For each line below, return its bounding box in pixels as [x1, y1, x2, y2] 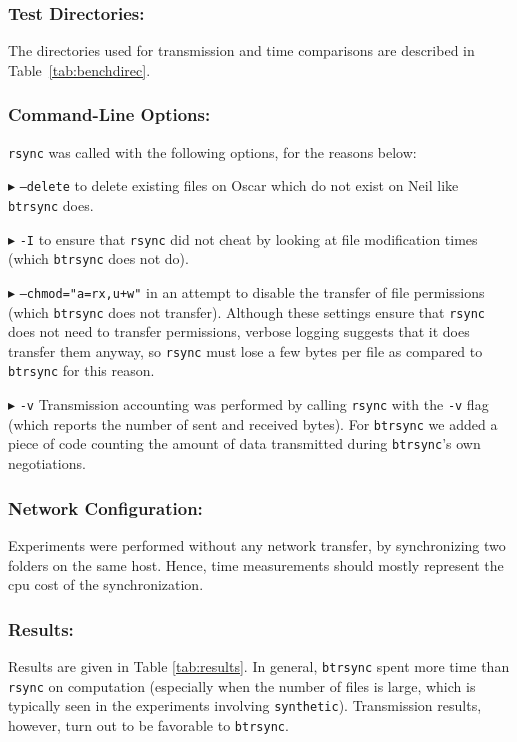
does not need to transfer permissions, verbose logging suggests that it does [8, 321, 470, 342]
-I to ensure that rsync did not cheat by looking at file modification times [19, 228, 478, 249]
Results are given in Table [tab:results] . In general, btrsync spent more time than [8, 655, 510, 676]
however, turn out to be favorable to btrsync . [8, 714, 289, 735]
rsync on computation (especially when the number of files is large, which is [8, 675, 476, 696]
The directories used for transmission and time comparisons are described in [8, 40, 475, 61]
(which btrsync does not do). [8, 248, 189, 269]
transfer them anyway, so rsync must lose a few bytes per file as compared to [8, 340, 483, 361]
